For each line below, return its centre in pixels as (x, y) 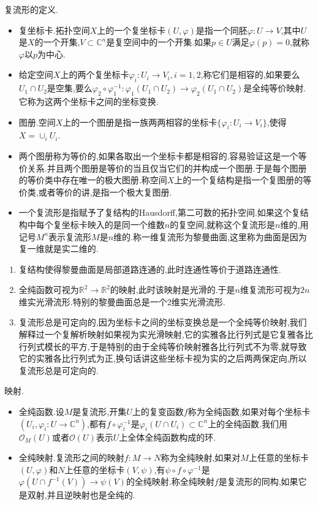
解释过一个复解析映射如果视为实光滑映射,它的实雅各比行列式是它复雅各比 (166, 334)
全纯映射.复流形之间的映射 (71, 458)
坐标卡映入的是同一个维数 (113, 224)
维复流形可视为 (271, 290)
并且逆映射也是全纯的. (91, 495)
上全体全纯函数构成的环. (168, 437)
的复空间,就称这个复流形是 (223, 224)
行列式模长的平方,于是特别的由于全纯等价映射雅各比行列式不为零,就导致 (163, 346)
